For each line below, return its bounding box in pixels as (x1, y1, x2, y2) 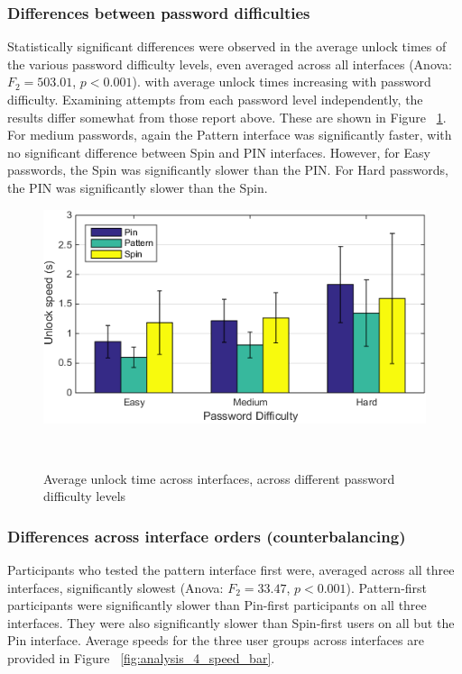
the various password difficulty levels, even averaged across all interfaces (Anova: (7, 54, 453, 73)
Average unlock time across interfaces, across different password (43, 469, 395, 487)
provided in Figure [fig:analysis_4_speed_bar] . (7, 649, 275, 668)
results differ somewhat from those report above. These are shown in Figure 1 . (7, 107, 447, 126)
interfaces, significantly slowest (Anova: (7, 578, 224, 597)
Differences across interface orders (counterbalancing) (7, 524, 406, 547)
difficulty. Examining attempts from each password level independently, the (7, 90, 423, 108)
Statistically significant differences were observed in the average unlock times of (7, 37, 447, 56)
